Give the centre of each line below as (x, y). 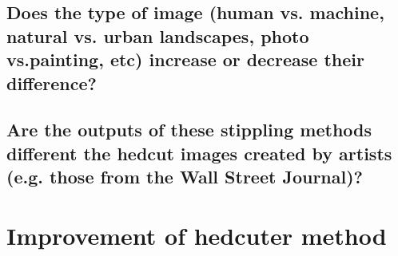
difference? (52, 83)
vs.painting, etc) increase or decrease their (185, 59)
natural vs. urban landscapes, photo (158, 35)
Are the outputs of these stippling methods (189, 130)
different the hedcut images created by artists (199, 153)
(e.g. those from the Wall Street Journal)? (185, 177)
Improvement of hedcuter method (197, 235)
